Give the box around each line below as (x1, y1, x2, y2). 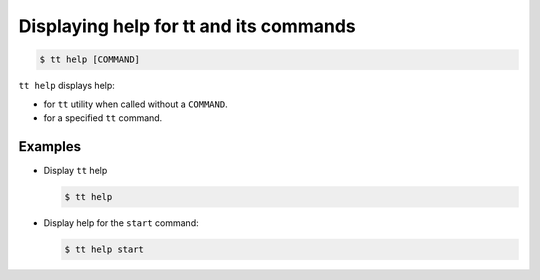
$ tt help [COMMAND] (39, 54, 140, 65)
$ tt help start (64, 243, 145, 255)
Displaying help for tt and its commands (18, 15, 356, 37)
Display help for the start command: (43, 216, 199, 229)
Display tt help (43, 164, 108, 176)
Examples (18, 138, 82, 155)
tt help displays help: (18, 80, 115, 92)
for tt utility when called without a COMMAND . (43, 98, 229, 110)
